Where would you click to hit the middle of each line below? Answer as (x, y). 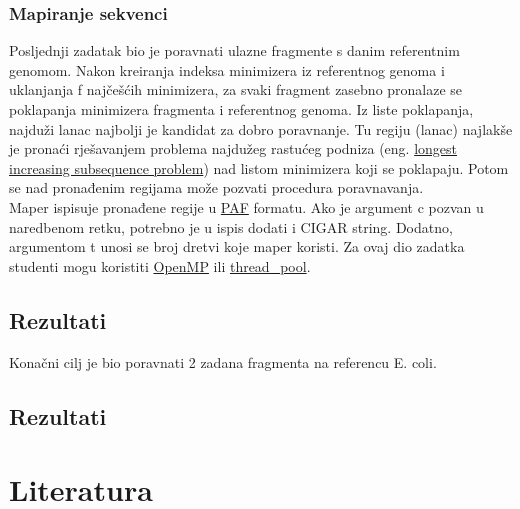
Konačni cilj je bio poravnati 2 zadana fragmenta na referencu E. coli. (223, 361)
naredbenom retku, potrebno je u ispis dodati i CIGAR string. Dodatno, (231, 226)
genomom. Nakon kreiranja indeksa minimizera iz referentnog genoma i (227, 69)
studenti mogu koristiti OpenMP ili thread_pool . (160, 265)
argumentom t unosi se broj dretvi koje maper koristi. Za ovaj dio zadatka (237, 246)
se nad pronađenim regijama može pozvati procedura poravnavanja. (216, 187)
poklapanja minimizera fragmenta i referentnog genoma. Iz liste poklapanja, (241, 109)
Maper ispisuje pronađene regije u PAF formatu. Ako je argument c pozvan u (246, 206)
